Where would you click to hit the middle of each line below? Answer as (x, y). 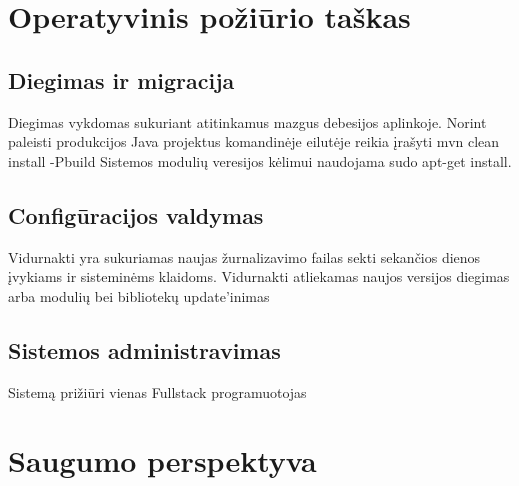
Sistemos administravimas (144, 349)
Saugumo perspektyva (162, 460)
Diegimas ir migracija (121, 79)
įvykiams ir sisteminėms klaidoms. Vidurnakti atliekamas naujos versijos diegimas (259, 276)
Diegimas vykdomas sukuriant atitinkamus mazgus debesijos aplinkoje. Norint (247, 121)
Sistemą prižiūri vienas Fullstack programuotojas (157, 391)
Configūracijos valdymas (136, 214)
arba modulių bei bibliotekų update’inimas (139, 295)
